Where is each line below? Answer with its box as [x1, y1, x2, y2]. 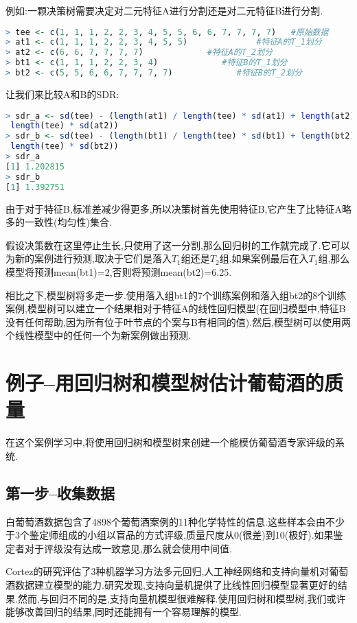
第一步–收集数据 [5, 482, 115, 503]
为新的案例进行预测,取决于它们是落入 [5, 251, 172, 266]
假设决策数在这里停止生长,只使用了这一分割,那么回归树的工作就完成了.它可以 [5, 237, 350, 252]
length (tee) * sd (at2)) [10, 121, 119, 131]
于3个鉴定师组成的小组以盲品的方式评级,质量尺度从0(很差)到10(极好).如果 [5, 528, 334, 542]
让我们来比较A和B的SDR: [5, 86, 119, 101]
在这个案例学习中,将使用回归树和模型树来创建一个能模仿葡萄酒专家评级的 [5, 435, 335, 449]
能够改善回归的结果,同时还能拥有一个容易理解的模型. [5, 604, 242, 619]
